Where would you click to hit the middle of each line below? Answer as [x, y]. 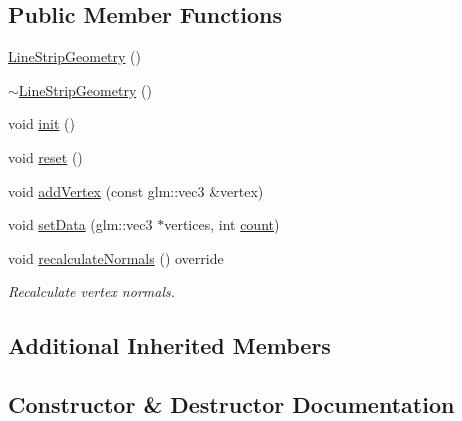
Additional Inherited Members [169, 345]
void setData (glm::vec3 [80, 224]
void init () [41, 123]
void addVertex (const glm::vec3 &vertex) [136, 190]
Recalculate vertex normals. [92, 291]
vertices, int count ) [222, 224]
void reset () [45, 156]
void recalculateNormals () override [116, 257]
